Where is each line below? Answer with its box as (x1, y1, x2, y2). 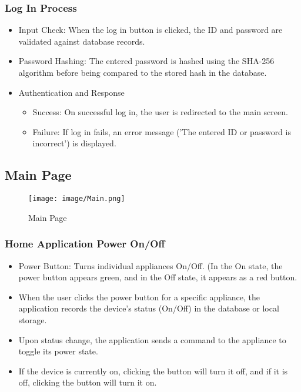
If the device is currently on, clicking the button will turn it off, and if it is (18, 364, 288, 377)
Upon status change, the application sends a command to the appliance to (18, 333, 286, 346)
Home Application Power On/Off (5, 236, 165, 251)
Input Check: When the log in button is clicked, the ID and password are (18, 24, 283, 36)
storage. (18, 314, 47, 326)
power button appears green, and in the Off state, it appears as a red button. (18, 271, 297, 283)
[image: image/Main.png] (28, 195, 125, 203)
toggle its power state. (18, 345, 98, 357)
